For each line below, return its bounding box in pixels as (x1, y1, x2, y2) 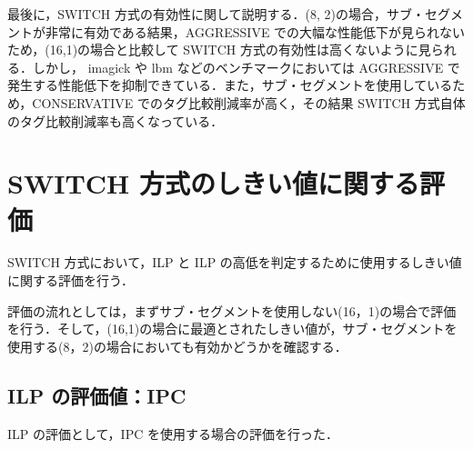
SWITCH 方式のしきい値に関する (7, 165, 419, 202)
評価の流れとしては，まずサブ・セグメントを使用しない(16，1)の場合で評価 (7, 301, 457, 320)
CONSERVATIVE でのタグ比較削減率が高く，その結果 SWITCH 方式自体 (32, 93, 466, 112)
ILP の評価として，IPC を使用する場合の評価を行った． (7, 424, 338, 443)
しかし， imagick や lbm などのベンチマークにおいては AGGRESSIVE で (32, 57, 460, 76)
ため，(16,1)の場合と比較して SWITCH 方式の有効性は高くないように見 (7, 40, 431, 59)
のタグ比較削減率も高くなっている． (7, 111, 224, 130)
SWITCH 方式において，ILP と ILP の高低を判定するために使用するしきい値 (7, 253, 462, 272)
